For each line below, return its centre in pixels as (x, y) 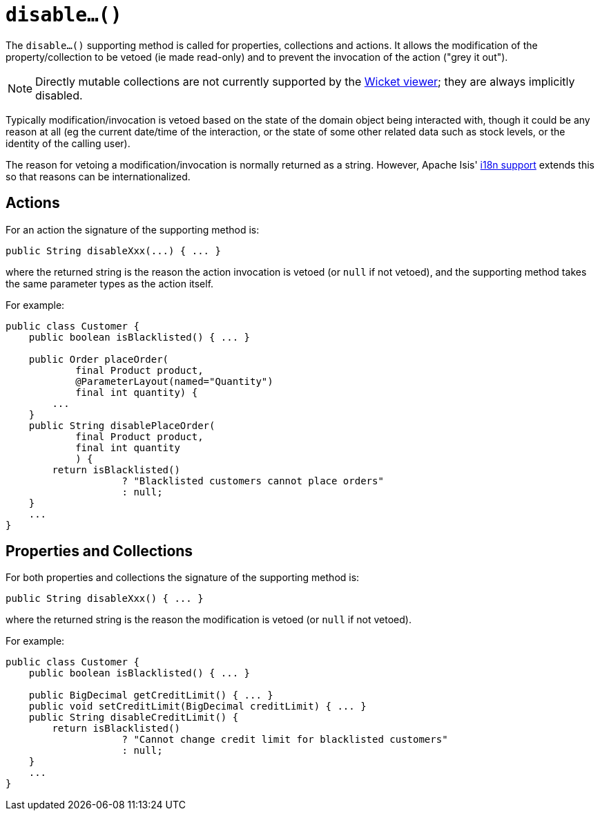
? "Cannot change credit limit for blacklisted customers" (285, 740)
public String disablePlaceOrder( (122, 425)
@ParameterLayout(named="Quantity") (174, 381)
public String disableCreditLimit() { (134, 718)
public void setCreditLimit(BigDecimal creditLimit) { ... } (197, 706)
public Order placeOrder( (99, 359)
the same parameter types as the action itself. (110, 283)
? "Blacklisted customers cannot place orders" (253, 481)
